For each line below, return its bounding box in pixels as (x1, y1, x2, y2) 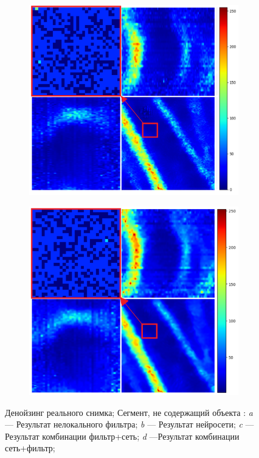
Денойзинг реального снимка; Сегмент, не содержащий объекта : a (5, 406, 253, 418)
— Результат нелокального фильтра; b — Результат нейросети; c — (5, 418, 254, 431)
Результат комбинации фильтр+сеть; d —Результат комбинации (5, 429, 240, 442)
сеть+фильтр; (5, 442, 55, 454)
